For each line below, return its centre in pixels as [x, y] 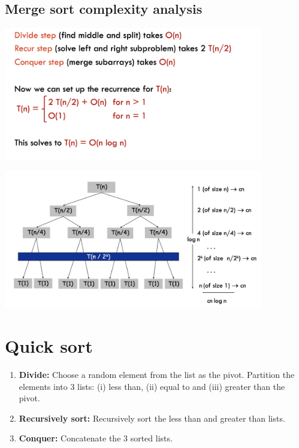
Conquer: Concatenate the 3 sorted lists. [96, 438]
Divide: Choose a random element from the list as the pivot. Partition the [157, 374]
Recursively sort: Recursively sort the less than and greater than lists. [152, 418]
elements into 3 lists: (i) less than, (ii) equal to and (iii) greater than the [152, 386]
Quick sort [49, 346]
